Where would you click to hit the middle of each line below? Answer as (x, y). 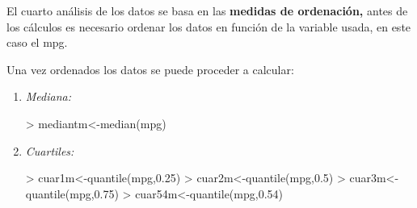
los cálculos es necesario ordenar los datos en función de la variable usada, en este (209, 26)
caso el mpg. (37, 42)
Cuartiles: (50, 150)
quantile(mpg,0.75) (72, 193)
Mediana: (48, 96)
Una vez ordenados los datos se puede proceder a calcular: (150, 69)
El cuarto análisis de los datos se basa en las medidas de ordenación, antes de (207, 10)
